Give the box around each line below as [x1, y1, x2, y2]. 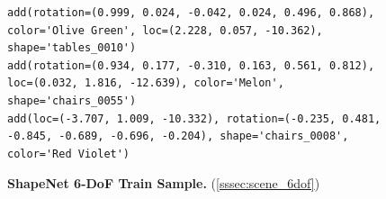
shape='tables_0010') [7, 41, 137, 55]
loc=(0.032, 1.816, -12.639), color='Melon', [7, 77, 284, 90]
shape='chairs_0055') [7, 94, 137, 107]
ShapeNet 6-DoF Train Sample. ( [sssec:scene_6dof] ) [7, 174, 320, 193]
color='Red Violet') [7, 147, 130, 160]
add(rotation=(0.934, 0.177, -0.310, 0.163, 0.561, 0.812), [7, 59, 375, 72]
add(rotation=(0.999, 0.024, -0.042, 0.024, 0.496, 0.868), [7, 6, 375, 19]
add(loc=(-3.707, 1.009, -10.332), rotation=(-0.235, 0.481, [7, 112, 382, 125]
